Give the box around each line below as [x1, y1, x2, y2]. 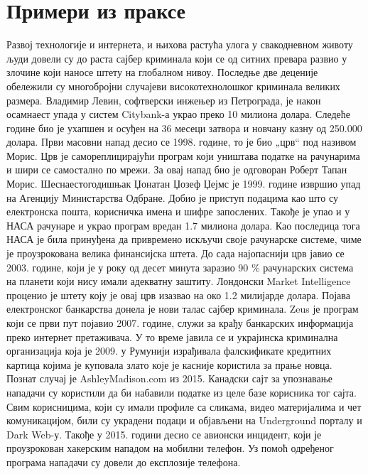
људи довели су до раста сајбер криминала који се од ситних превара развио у [6, 50, 347, 65]
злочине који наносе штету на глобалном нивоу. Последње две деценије [6, 65, 318, 80]
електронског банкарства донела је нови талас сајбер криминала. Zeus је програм [6, 301, 359, 316]
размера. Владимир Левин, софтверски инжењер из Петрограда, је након [6, 92, 321, 107]
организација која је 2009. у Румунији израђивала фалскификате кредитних [6, 343, 332, 358]
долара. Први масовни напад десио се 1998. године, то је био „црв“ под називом [6, 134, 357, 149]
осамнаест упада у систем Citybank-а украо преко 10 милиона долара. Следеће [6, 107, 350, 122]
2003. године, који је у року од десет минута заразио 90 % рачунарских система [6, 259, 354, 274]
